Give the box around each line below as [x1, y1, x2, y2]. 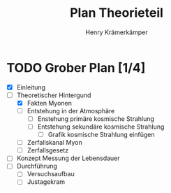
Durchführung [16, 162, 57, 171]
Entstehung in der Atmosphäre [27, 106, 115, 115]
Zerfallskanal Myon [27, 138, 83, 147]
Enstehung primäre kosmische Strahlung [37, 114, 155, 123]
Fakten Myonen [27, 99, 73, 107]
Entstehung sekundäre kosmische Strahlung [37, 122, 165, 131]
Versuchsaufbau [27, 170, 75, 178]
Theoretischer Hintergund [16, 91, 91, 99]
